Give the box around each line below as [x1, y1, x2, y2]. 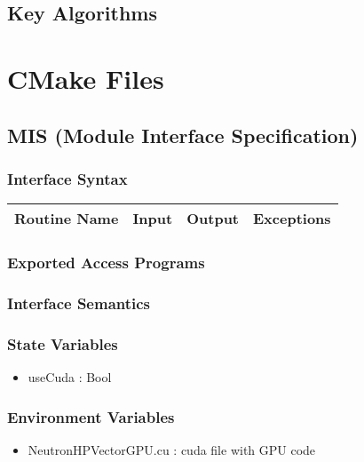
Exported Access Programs [7, 251, 205, 274]
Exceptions [253, 208, 331, 229]
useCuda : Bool [28, 368, 112, 386]
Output [186, 208, 240, 229]
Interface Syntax [7, 167, 128, 189]
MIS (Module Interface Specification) [7, 121, 359, 148]
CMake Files [7, 60, 164, 96]
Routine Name [14, 208, 119, 229]
